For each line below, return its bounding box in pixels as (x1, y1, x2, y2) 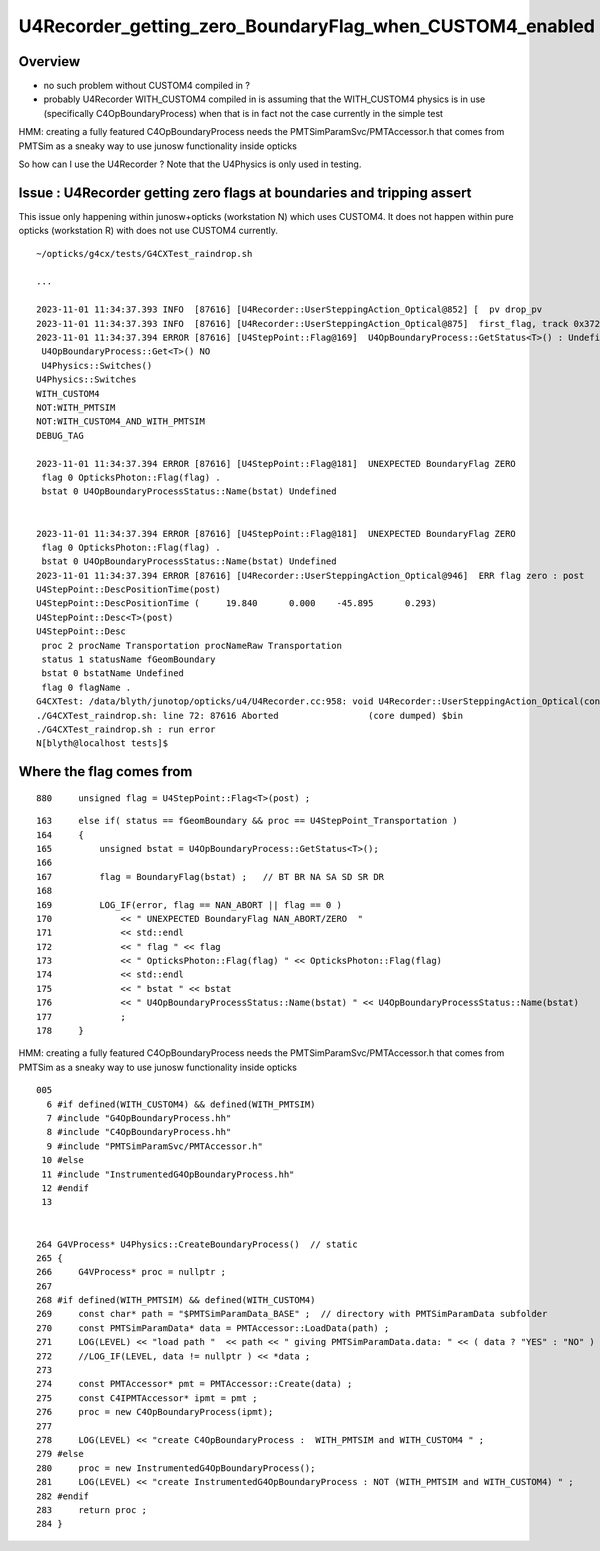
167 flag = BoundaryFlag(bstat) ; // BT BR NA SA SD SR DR (36, 871, 385, 882)
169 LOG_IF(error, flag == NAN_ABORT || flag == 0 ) (36, 899, 342, 910)
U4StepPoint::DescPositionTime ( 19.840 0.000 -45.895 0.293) (36, 598, 437, 609)
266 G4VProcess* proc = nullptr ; (36, 1266, 227, 1278)
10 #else (41, 1155, 84, 1166)
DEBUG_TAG (36, 430, 84, 441)
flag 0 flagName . (41, 681, 132, 693)
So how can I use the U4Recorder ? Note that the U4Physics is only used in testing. (18, 158, 362, 170)
